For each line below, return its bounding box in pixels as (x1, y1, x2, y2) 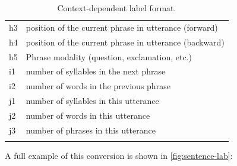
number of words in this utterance (26, 109, 150, 121)
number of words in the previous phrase (26, 80, 170, 92)
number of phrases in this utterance (26, 123, 156, 136)
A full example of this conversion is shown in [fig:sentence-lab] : (5, 149, 233, 162)
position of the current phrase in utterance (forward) (26, 21, 218, 33)
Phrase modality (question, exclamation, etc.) (26, 50, 192, 63)
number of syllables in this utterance (26, 95, 159, 107)
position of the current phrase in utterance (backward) (26, 35, 225, 48)
